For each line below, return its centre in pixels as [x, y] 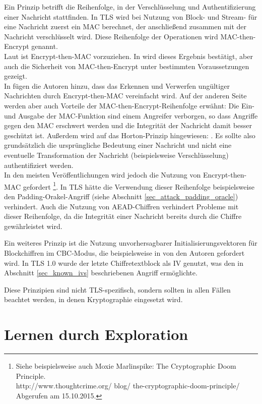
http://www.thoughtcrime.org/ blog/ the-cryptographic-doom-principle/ [128, 386]
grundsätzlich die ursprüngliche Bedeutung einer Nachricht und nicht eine [118, 145]
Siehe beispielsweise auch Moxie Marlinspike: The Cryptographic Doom [126, 366]
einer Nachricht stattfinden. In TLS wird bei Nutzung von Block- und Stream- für [131, 16]
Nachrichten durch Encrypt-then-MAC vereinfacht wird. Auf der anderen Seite [125, 96]
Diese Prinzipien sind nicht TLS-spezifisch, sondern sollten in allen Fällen [117, 289]
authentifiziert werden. [39, 165]
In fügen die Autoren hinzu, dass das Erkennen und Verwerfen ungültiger [117, 85]
